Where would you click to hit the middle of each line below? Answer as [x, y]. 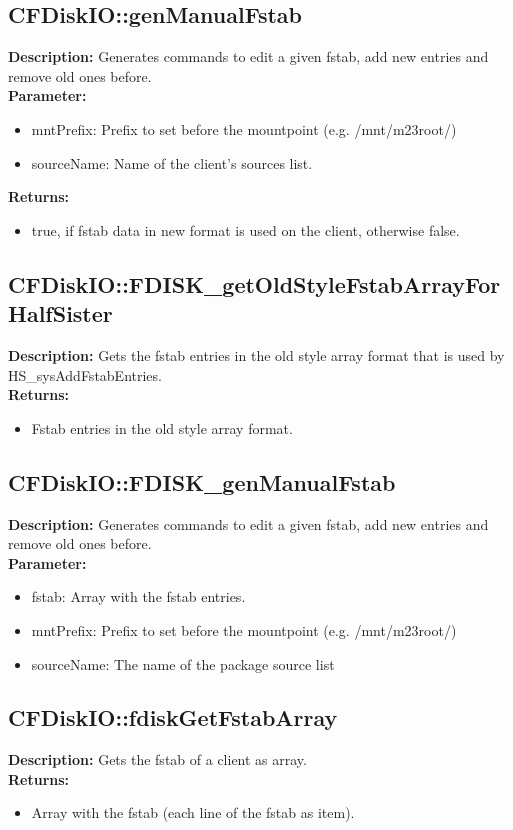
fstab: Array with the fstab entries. [138, 596]
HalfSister [60, 313]
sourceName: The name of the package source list [183, 663]
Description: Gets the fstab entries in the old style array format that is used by [256, 354]
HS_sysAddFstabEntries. [85, 374]
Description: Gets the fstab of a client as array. [157, 759]
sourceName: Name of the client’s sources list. [172, 162]
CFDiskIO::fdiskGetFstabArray [173, 717]
